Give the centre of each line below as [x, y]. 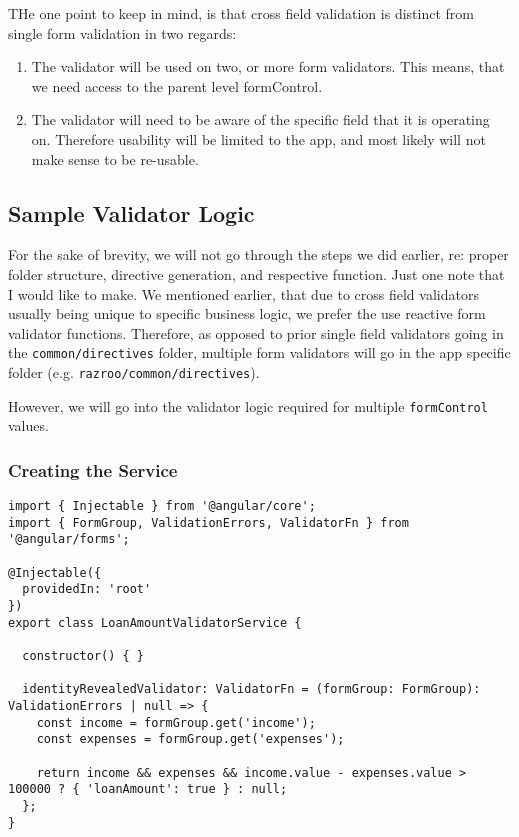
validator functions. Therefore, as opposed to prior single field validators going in [256, 332]
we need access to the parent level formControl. [177, 85]
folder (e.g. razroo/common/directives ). [134, 371]
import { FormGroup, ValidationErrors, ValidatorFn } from [208, 522]
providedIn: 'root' [87, 589]
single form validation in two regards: [122, 32]
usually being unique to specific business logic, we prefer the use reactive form [247, 313]
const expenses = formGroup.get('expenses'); [190, 739]
